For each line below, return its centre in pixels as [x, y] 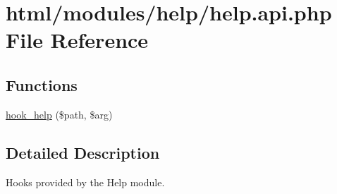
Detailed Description [83, 152]
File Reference [77, 40]
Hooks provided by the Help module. [85, 182]
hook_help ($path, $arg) [59, 114]
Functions [42, 84]
